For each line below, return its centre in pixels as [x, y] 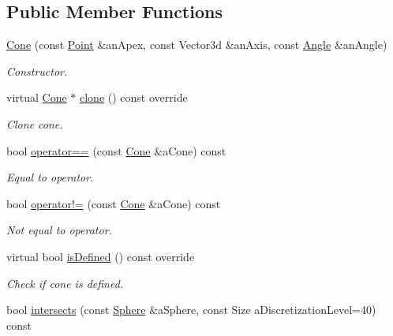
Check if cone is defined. [65, 283]
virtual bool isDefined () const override [101, 256]
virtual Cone [37, 97]
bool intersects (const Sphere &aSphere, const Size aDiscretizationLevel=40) [191, 310]
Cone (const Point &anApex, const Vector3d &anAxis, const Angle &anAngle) [197, 45]
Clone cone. [35, 123]
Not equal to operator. [59, 230]
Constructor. [37, 71]
